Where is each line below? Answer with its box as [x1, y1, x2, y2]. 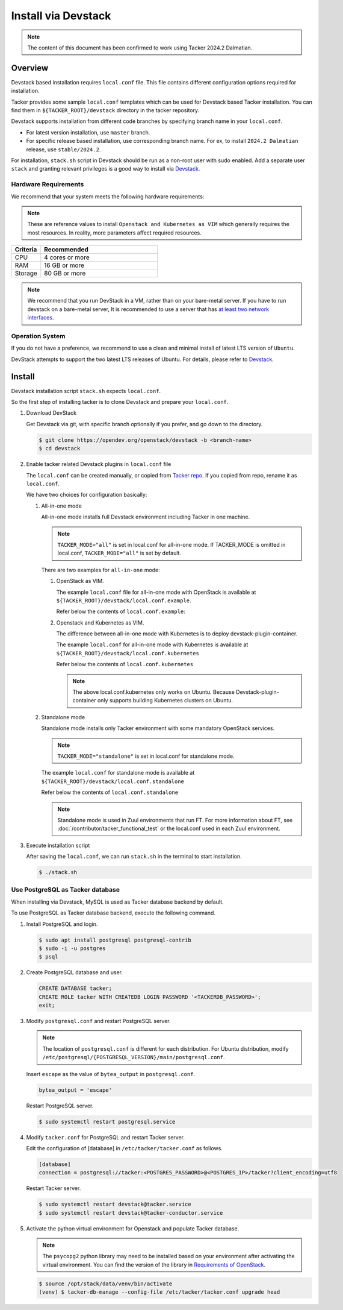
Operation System [11, 332, 66, 340]
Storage [14, 269, 37, 277]
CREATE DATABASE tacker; [39, 985, 113, 992]
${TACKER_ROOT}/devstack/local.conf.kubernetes [56, 650, 200, 657]
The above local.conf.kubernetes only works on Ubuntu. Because [72, 688, 235, 696]
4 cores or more [44, 253, 90, 262]
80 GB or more [44, 269, 86, 277]
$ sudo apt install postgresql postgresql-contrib [39, 936, 192, 943]
